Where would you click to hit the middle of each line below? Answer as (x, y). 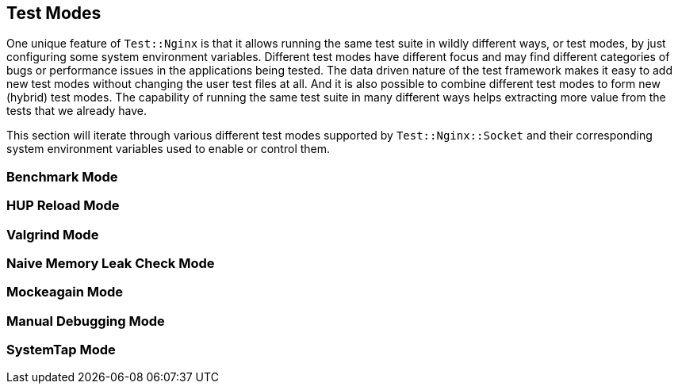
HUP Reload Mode (63, 206)
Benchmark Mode (62, 176)
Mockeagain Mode (65, 292)
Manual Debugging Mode (86, 321)
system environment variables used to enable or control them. (169, 149)
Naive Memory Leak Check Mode (111, 263)
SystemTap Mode (61, 350)
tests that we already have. (77, 111)
